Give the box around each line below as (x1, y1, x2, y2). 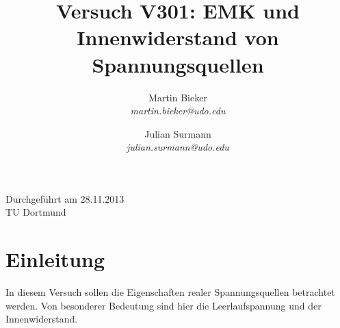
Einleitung (5, 245, 105, 273)
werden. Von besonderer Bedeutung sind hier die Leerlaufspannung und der (5, 298, 322, 312)
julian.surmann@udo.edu (127, 140, 229, 154)
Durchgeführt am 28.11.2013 (5, 191, 125, 205)
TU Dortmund (5, 205, 66, 219)
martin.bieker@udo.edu (130, 103, 226, 118)
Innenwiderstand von (77, 23, 279, 51)
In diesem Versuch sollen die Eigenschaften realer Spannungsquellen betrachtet (5, 285, 335, 299)
